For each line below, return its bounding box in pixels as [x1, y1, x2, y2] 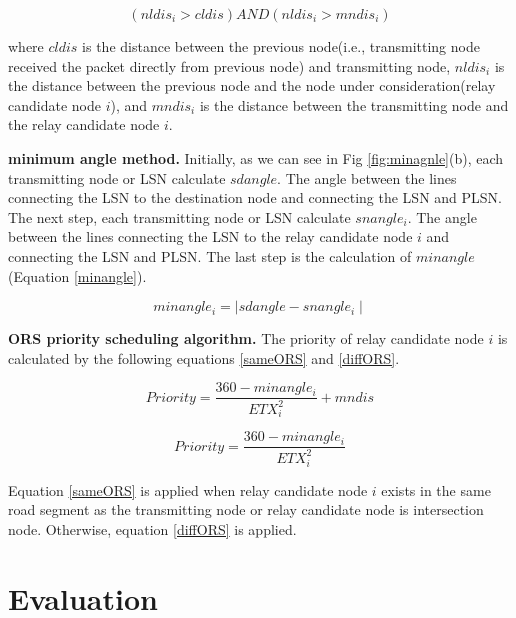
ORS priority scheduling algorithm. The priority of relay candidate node [8, 328, 484, 349]
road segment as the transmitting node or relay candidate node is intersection [8, 499, 484, 520]
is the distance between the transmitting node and [199, 94, 509, 115]
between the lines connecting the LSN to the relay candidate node [8, 226, 413, 247]
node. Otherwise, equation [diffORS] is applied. [8, 518, 297, 539]
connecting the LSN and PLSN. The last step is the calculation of [8, 245, 412, 266]
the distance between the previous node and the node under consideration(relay [8, 75, 496, 96]
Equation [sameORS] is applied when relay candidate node [8, 479, 368, 500]
